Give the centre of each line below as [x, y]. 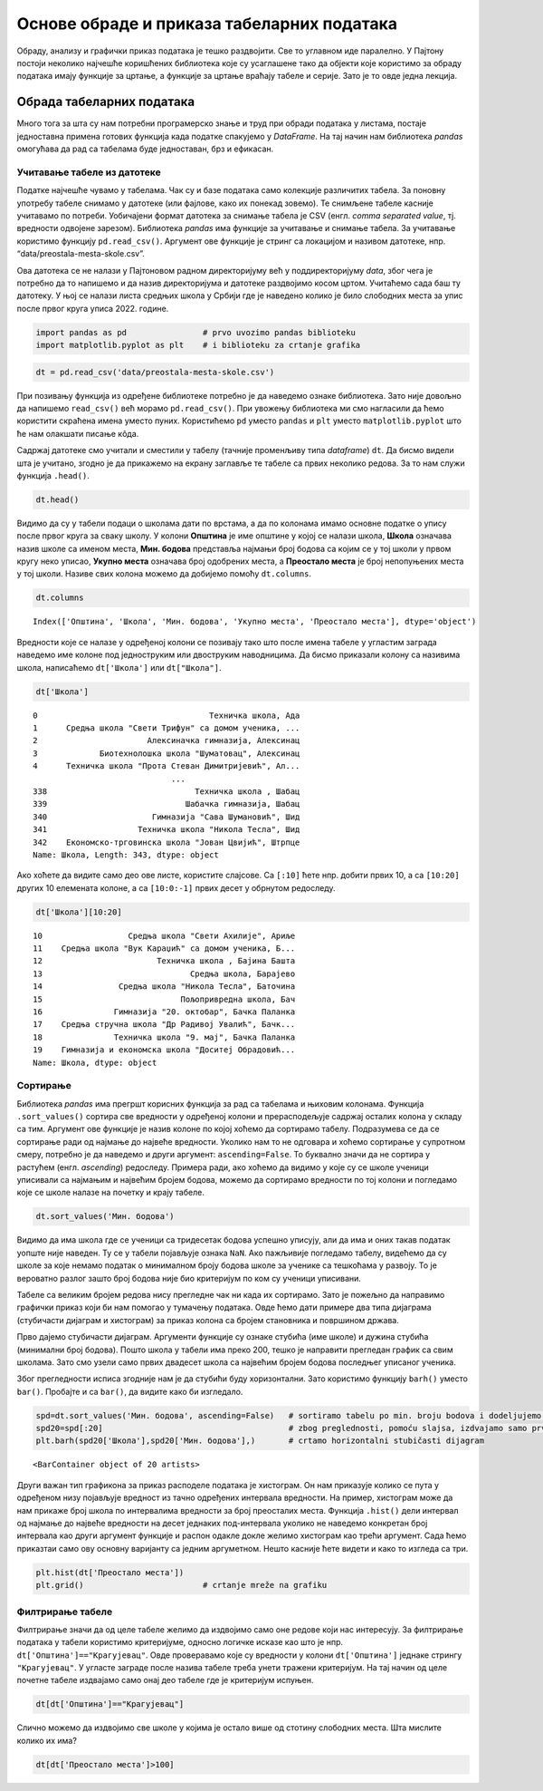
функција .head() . [53, 475]
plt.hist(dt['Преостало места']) [110, 1572]
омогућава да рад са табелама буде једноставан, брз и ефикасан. [145, 149]
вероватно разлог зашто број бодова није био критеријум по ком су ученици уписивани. [189, 1278]
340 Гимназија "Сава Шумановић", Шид [167, 817]
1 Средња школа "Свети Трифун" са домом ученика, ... [167, 728]
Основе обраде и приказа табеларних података [207, 24]
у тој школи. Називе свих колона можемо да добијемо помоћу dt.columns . [164, 574]
